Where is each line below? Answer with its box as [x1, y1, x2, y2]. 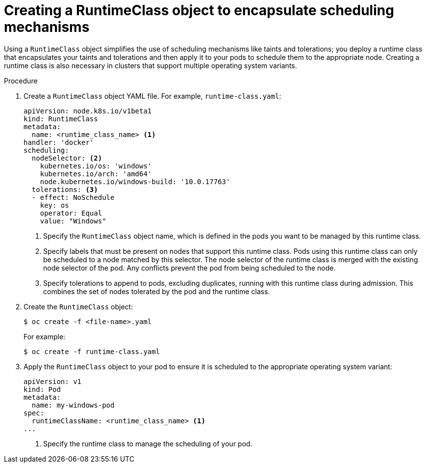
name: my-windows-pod [31, 401, 115, 409]
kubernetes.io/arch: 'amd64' [40, 169, 152, 178]
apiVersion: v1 [24, 377, 82, 385]
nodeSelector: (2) [31, 154, 102, 162]
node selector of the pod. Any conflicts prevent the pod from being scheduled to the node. [43, 263, 336, 272]
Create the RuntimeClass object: [24, 302, 133, 311]
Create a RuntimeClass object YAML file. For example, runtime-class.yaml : [24, 91, 281, 100]
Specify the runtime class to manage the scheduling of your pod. [43, 439, 252, 448]
